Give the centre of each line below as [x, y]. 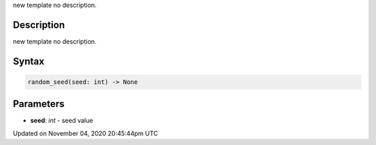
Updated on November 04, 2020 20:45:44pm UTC [85, 133]
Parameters [39, 104]
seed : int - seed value [62, 121]
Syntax [29, 61]
